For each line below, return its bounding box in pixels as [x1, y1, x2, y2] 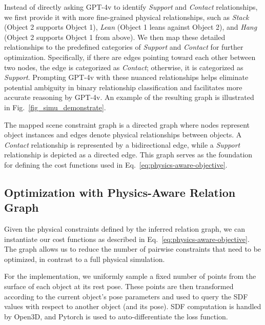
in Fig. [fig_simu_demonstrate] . [4, 101, 106, 112]
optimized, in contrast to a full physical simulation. [4, 253, 165, 264]
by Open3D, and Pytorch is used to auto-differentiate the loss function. [4, 311, 228, 321]
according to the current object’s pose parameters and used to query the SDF [4, 291, 248, 301]
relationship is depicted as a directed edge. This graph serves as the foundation [4, 149, 253, 160]
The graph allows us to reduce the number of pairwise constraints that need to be [4, 243, 261, 254]
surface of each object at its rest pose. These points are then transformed [4, 281, 234, 292]
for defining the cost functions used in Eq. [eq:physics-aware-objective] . [4, 159, 228, 170]
